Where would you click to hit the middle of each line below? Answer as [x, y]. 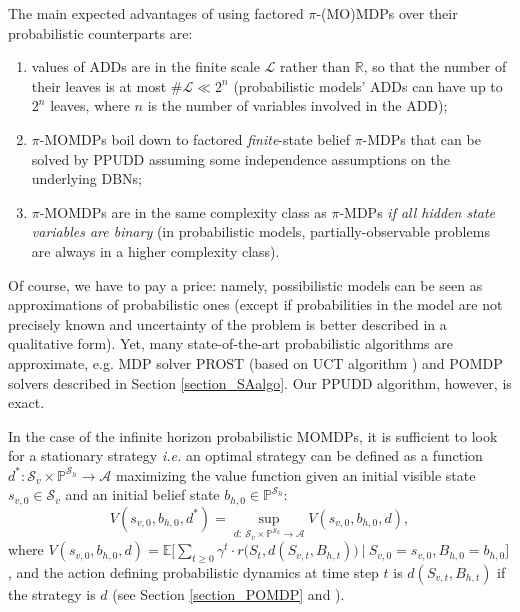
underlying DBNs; [86, 178]
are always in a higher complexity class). [155, 250]
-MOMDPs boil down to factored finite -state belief [194, 138]
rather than [315, 66]
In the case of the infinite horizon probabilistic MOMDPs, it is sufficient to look [253, 435]
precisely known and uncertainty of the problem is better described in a [227, 323]
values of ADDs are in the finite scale [145, 66]
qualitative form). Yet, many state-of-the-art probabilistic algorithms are [230, 343]
